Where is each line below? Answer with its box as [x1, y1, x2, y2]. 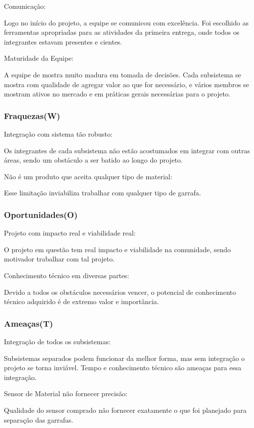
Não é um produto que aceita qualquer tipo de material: [4, 171, 172, 181]
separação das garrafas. [4, 414, 73, 425]
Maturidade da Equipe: [4, 53, 74, 63]
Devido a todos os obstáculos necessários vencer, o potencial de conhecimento [4, 286, 236, 297]
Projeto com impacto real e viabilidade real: [4, 228, 136, 238]
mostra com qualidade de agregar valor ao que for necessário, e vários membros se [4, 79, 249, 89]
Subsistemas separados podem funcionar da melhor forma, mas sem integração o [4, 353, 245, 363]
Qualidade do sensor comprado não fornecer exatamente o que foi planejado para [4, 404, 247, 415]
